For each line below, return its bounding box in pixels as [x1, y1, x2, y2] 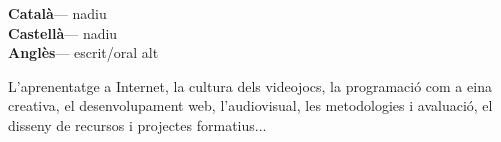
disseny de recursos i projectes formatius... [8, 114, 267, 135]
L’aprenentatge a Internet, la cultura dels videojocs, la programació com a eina [8, 75, 492, 96]
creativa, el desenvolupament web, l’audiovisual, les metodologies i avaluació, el [8, 95, 493, 116]
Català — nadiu [8, 3, 107, 23]
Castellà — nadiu [8, 22, 118, 43]
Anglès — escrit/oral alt [8, 42, 159, 63]
